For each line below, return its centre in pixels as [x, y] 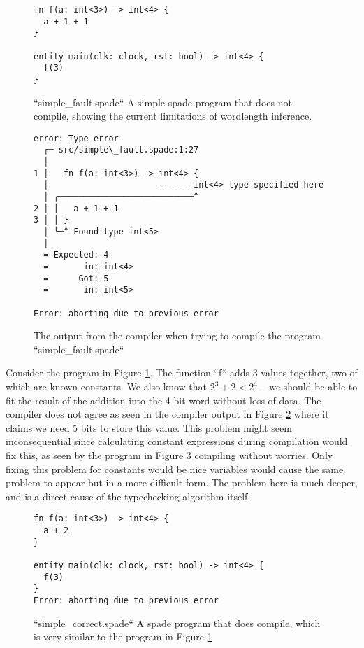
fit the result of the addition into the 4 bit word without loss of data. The [163, 400]
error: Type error [76, 138]
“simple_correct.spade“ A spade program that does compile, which [177, 622]
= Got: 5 [76, 278]
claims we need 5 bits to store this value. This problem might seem [149, 427]
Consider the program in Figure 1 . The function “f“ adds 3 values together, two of [182, 373]
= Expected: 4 [76, 255]
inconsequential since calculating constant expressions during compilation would [177, 441]
